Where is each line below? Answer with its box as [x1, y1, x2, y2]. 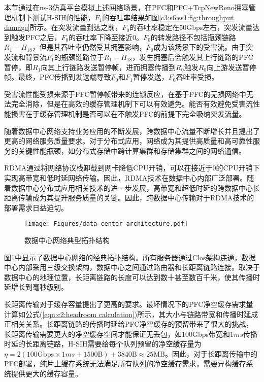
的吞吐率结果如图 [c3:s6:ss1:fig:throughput [102, 12, 234, 22]
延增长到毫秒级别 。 [4, 282, 68, 292]
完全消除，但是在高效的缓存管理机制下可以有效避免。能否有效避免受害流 [11, 98, 253, 109]
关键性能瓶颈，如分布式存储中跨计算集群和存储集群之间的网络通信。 [18, 145, 246, 156]
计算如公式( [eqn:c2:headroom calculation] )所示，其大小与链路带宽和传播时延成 [4, 308, 258, 319]
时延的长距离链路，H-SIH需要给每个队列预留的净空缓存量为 [4, 338, 202, 349]
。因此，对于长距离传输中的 [165, 348, 258, 359]
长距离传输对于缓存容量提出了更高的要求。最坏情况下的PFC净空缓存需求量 [4, 298, 253, 309]
